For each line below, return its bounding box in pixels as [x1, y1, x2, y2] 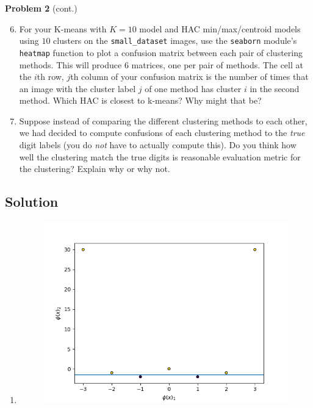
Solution [5, 192, 59, 211]
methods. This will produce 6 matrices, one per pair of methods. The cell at [19, 58, 303, 71]
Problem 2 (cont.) [5, 2, 77, 14]
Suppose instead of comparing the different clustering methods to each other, [19, 114, 308, 127]
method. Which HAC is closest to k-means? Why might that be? [19, 94, 262, 107]
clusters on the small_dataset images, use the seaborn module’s [53, 34, 297, 47]
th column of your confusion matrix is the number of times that [70, 70, 309, 83]
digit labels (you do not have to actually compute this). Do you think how [19, 138, 297, 151]
